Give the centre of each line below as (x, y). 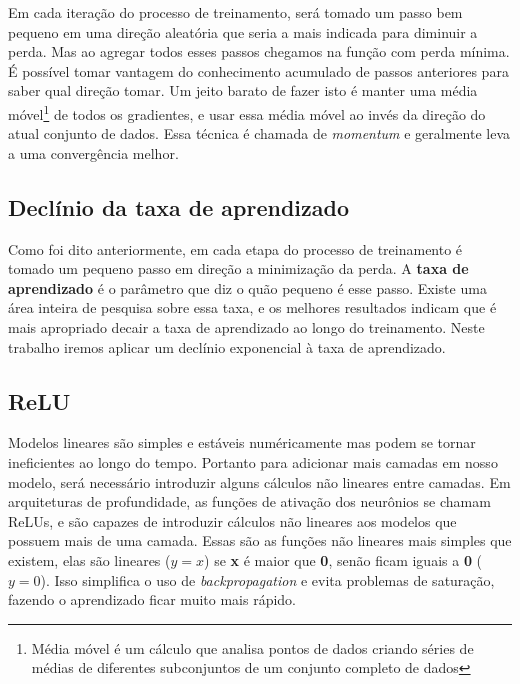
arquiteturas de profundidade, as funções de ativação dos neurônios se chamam (249, 501)
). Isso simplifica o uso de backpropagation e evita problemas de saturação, (267, 579)
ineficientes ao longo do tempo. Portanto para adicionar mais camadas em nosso (253, 461)
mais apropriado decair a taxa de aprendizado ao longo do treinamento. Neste (246, 326)
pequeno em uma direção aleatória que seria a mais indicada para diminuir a (243, 31)
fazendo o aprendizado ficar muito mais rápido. (152, 599)
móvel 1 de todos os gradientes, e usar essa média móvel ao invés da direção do (247, 112)
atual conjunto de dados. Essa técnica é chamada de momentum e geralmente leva (259, 133)
